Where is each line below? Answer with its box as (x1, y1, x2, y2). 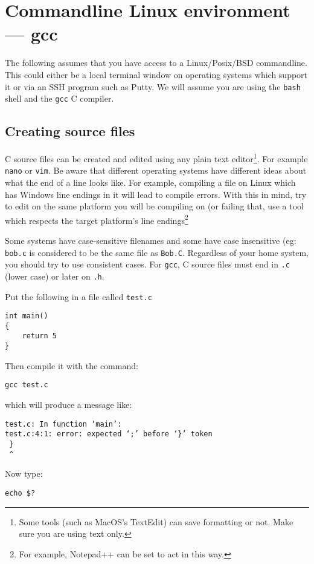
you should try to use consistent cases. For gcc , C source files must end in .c (5, 258, 290, 271)
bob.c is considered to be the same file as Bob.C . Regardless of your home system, (5, 246, 309, 258)
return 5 (22, 332, 57, 341)
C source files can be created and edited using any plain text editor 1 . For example (5, 151, 308, 165)
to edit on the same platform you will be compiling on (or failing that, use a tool (5, 200, 304, 212)
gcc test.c (5, 381, 48, 390)
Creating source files (5, 122, 135, 140)
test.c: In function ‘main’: (5, 419, 122, 428)
